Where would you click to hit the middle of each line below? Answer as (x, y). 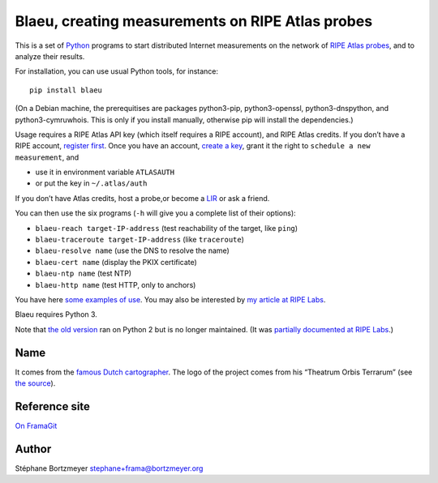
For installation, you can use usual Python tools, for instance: (117, 71)
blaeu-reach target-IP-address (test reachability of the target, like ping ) (167, 228)
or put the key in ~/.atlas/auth (91, 183)
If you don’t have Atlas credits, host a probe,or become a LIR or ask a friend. (142, 198)
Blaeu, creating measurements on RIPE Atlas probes (194, 21)
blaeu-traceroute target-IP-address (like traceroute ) (140, 240)
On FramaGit (36, 425)
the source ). (35, 383)
